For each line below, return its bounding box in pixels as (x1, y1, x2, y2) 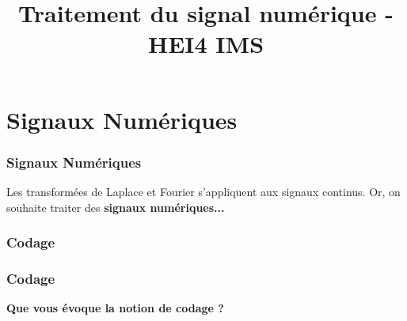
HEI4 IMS (147, 28, 264, 60)
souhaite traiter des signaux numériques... (6, 198, 225, 215)
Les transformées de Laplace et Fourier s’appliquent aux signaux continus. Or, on (6, 183, 401, 199)
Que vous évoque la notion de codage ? (6, 300, 224, 316)
